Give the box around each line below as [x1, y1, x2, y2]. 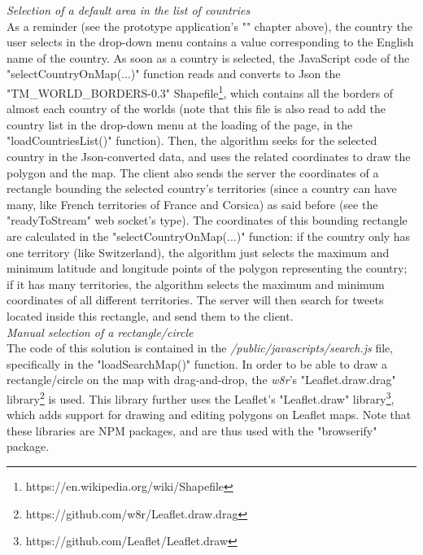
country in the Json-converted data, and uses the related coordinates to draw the [7, 148, 411, 164]
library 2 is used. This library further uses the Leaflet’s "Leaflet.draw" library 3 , [7, 387, 395, 407]
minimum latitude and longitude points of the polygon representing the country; [7, 260, 408, 277]
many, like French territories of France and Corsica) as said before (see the [7, 195, 378, 212]
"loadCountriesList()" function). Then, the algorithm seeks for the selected [7, 132, 377, 149]
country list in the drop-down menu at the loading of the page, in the [7, 116, 353, 133]
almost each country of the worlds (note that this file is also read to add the [7, 100, 386, 117]
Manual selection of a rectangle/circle [7, 323, 194, 340]
